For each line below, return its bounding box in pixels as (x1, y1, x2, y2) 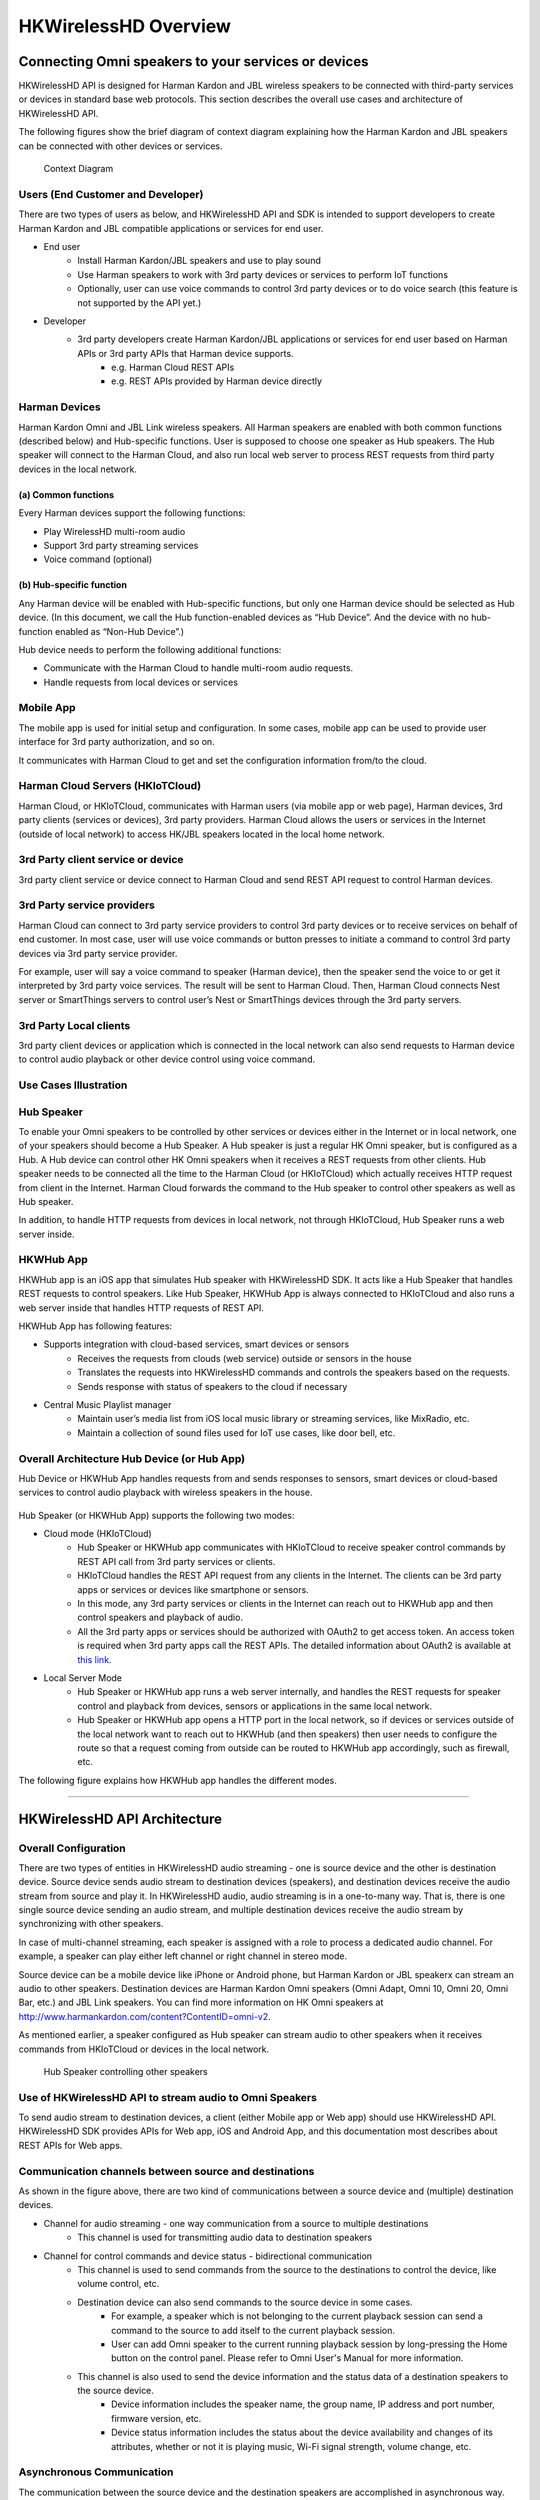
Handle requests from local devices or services (43, 676, 239, 688)
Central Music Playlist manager (43, 1398, 172, 1410)
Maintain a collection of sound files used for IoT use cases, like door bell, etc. (77, 1426, 396, 1439)
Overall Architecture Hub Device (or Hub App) (18, 1451, 245, 1465)
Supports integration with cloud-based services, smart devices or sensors (43, 1338, 350, 1350)
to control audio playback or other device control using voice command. (18, 1053, 315, 1065)
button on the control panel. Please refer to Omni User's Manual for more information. (111, 2352, 464, 2364)
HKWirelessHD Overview (18, 15, 232, 37)
